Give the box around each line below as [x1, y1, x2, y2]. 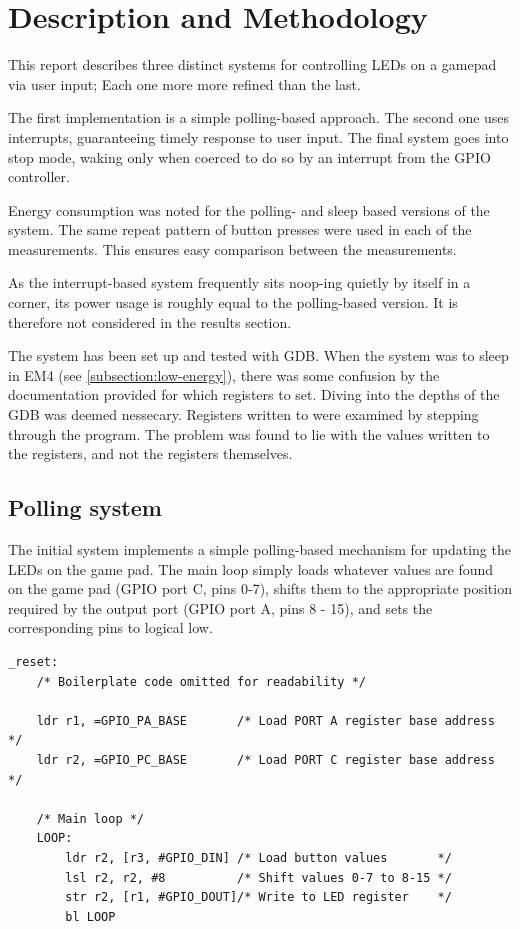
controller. [8, 166, 70, 187]
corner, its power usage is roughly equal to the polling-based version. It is [8, 292, 458, 313]
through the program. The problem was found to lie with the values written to [8, 423, 490, 444]
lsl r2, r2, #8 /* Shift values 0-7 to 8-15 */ [65, 870, 452, 885]
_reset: [8, 654, 59, 669]
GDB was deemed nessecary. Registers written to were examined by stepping [8, 404, 479, 425]
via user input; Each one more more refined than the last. [8, 73, 361, 94]
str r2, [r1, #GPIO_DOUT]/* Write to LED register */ [65, 890, 452, 905]
